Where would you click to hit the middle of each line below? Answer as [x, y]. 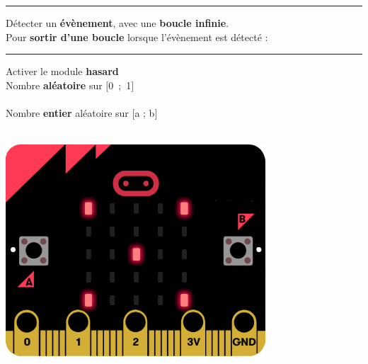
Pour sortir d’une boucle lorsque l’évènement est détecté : [137, 36]
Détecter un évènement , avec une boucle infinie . [117, 23]
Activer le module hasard [62, 71]
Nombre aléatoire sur [54, 85]
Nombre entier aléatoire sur [67, 112]
